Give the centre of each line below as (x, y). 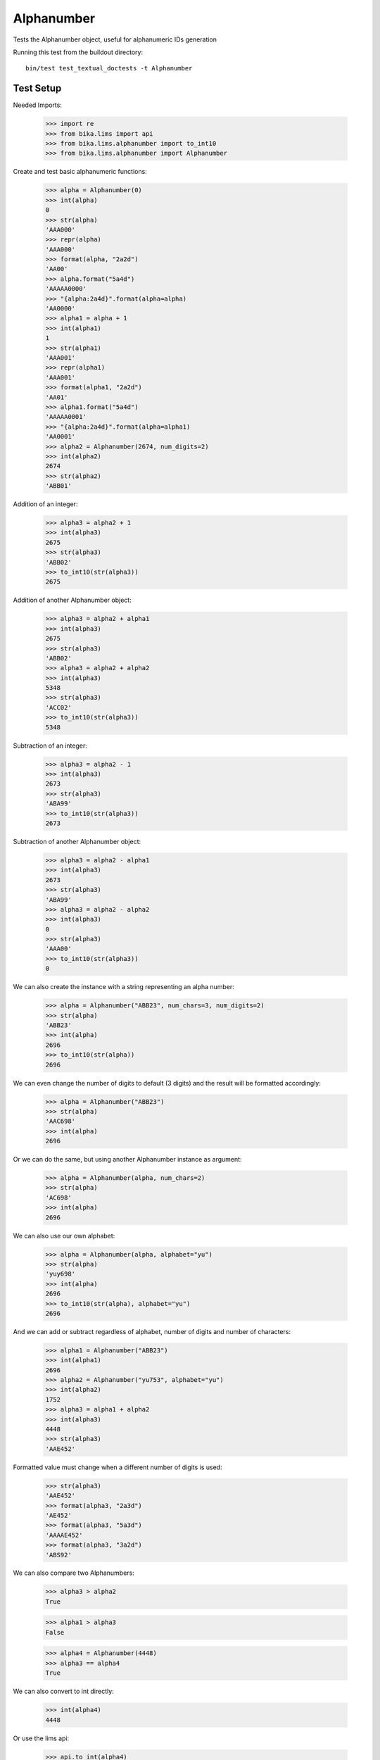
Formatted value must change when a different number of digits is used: (118, 1467)
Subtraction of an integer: (50, 746)
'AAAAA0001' (66, 417)
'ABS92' (58, 1555)
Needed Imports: (38, 105)
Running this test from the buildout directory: (78, 52)
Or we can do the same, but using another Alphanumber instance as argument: (127, 1159)
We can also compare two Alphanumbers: (74, 1573)
